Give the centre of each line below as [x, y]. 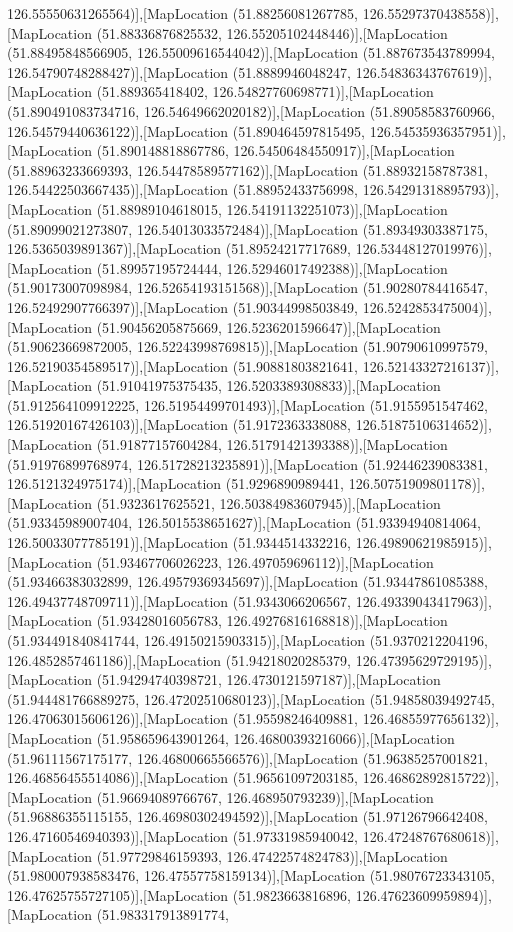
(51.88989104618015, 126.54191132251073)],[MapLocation [272, 208]
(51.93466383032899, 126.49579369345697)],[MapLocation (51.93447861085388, [247, 581]
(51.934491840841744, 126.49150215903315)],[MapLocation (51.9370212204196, [247, 640]
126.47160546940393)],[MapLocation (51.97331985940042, [183, 835]
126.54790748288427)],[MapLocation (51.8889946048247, [179, 71]
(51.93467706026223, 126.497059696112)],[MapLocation [265, 561]
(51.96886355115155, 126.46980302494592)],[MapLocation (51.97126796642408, [247, 816]
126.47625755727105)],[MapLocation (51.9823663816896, [179, 894]
